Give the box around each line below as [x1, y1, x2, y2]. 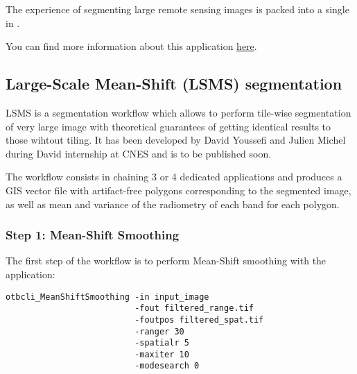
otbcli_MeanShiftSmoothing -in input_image [6, 291, 209, 302]
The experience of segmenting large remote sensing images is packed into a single [6, 2, 349, 16]
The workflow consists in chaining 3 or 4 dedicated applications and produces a [6, 169, 342, 184]
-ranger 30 [134, 326, 184, 337]
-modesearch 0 [134, 361, 200, 371]
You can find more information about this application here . [6, 39, 257, 53]
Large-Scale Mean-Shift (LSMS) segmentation [6, 73, 342, 94]
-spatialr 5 [134, 338, 189, 348]
